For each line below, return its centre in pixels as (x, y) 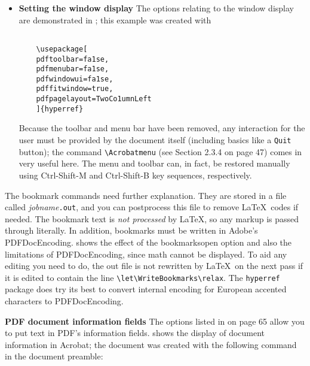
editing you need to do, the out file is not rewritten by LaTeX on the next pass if (154, 266)
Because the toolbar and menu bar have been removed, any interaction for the (162, 128)
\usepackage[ (62, 49)
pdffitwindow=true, (75, 89)
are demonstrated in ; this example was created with (115, 19)
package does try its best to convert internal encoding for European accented (146, 289)
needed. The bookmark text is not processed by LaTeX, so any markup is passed (152, 218)
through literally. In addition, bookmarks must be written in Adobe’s (131, 230)
